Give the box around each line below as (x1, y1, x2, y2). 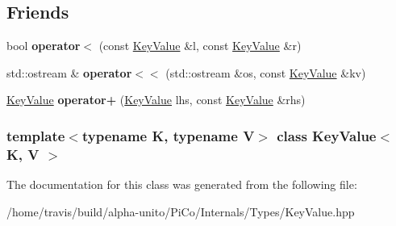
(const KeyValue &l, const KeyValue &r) (98, 37, 302, 54)
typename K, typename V (81, 125, 255, 145)
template (6, 125, 65, 145)
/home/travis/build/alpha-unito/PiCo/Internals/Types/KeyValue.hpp (6, 203, 355, 220)
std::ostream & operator (6, 64, 132, 81)
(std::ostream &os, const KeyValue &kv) (165, 64, 366, 81)
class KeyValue (277, 125, 377, 145)
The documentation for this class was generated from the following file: (6, 176, 357, 193)
